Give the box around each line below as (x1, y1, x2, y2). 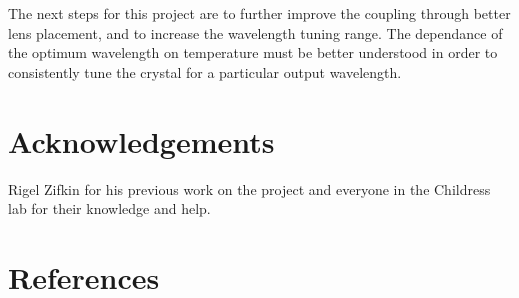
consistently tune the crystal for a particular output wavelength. (8, 61, 402, 82)
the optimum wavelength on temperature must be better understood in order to (8, 42, 498, 63)
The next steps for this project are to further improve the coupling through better (8, 3, 511, 23)
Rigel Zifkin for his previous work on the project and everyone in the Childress (8, 178, 491, 199)
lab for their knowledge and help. (8, 198, 211, 219)
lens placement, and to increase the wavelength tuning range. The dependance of (8, 22, 503, 43)
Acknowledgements (8, 120, 275, 161)
